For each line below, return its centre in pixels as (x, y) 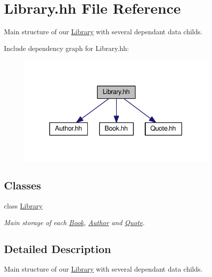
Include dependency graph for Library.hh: (66, 48)
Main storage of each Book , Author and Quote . (74, 222)
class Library (23, 205)
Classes (23, 185)
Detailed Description (58, 248)
